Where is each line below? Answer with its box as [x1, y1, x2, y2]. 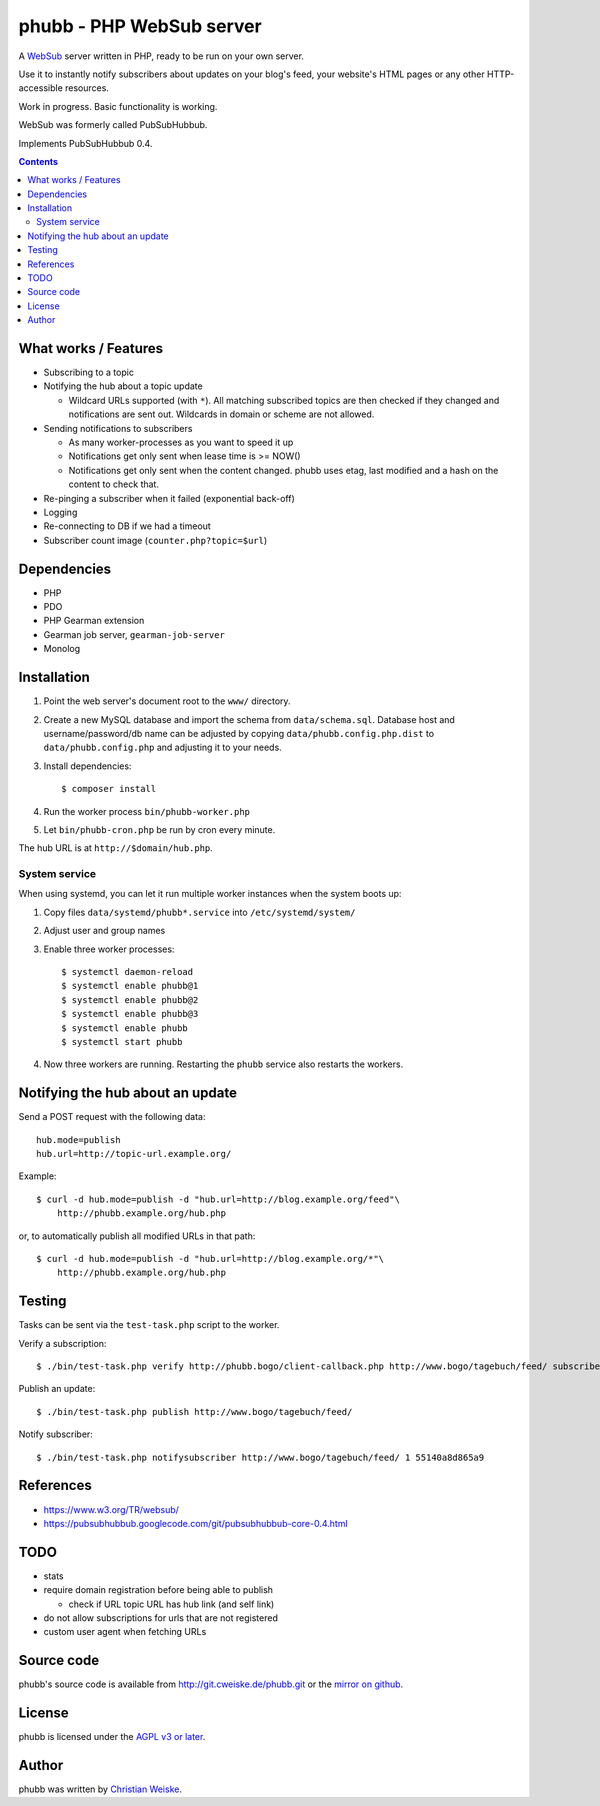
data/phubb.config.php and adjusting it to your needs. [43, 741, 282, 754]
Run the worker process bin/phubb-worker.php [43, 805, 250, 817]
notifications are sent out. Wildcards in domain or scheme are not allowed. [68, 408, 375, 420]
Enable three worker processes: [43, 943, 175, 955]
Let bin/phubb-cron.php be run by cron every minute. [43, 823, 276, 835]
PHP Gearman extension [43, 615, 145, 627]
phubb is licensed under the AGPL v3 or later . [18, 1731, 206, 1743]
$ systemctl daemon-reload [61, 966, 194, 977]
